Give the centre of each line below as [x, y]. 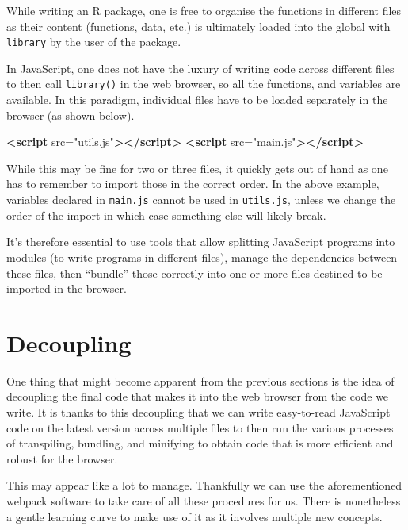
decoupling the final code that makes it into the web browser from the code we [198, 396]
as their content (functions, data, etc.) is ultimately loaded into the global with [198, 26]
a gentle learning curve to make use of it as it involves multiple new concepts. [194, 516]
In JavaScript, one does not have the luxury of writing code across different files [200, 68]
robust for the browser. [62, 458]
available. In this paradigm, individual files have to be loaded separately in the [197, 100]
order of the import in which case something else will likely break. [166, 215]
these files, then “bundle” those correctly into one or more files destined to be [194, 273]
